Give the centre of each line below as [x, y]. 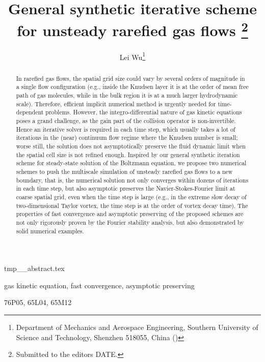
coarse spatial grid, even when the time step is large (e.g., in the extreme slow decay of [131, 197]
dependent [30, 112]
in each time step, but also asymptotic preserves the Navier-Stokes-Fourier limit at [126, 188]
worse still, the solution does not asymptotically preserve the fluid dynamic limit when [131, 146]
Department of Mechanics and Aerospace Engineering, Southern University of [137, 327]
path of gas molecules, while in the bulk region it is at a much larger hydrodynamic [127, 95]
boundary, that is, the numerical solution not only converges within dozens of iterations [132, 180]
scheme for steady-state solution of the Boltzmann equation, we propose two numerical [131, 163]
